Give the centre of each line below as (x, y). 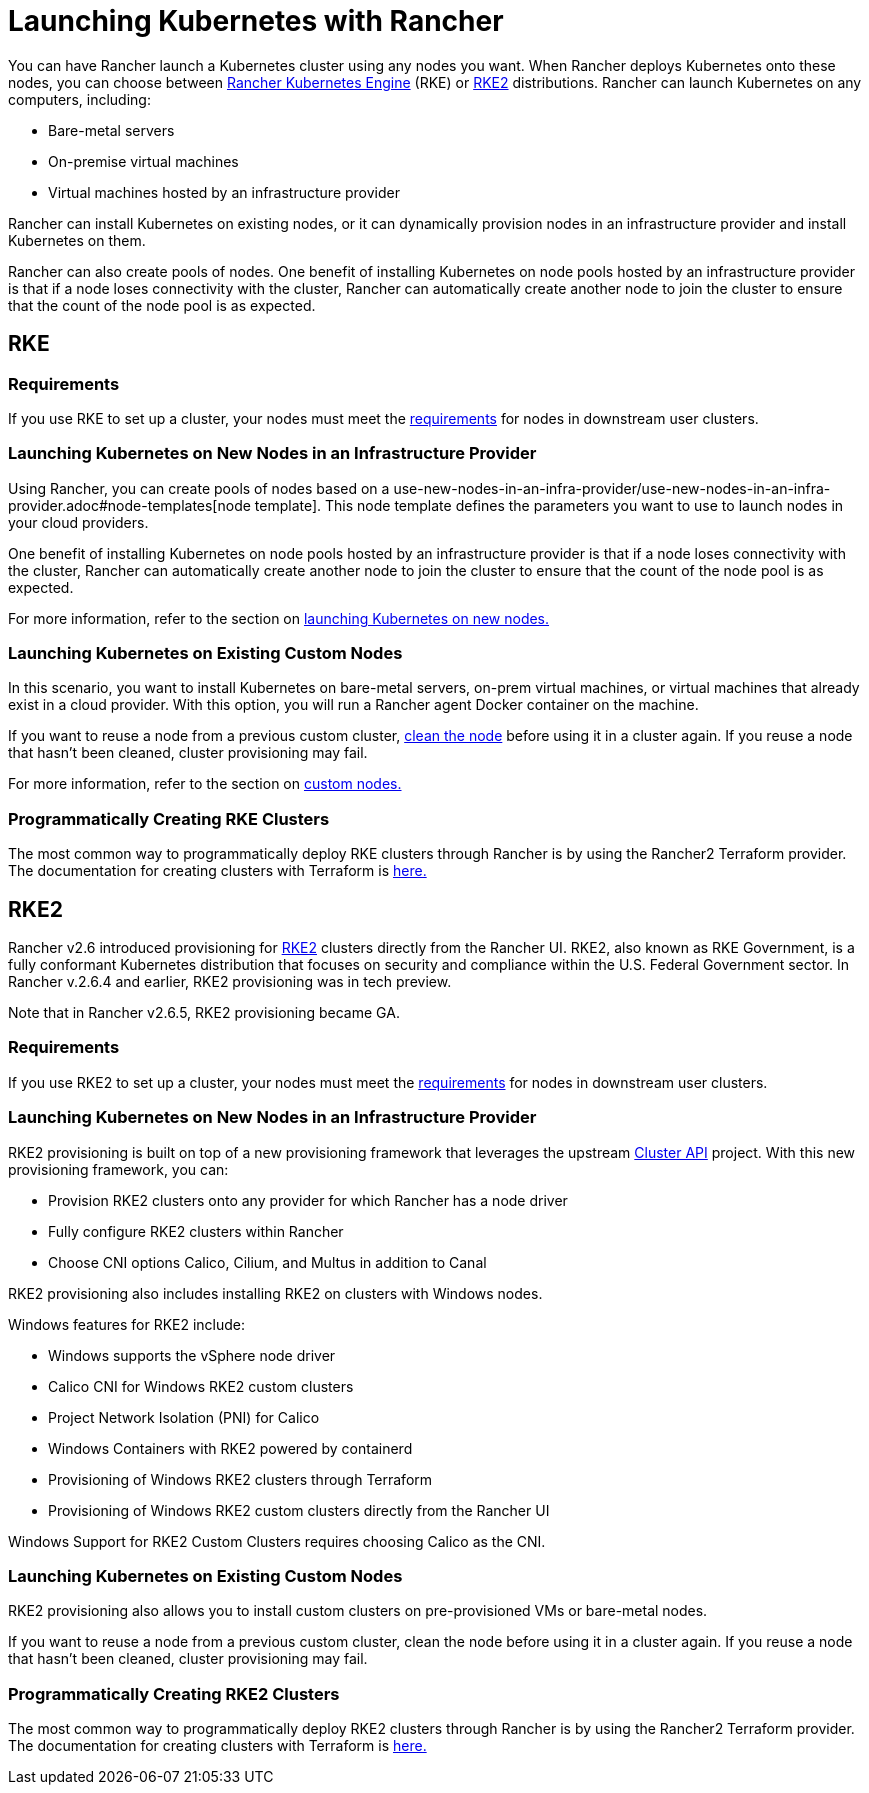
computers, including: (79, 99)
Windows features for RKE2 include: (127, 1324)
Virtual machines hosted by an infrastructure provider (224, 192)
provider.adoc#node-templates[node (129, 505)
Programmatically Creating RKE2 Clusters (174, 1693)
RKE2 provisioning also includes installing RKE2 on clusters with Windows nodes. (275, 1293)
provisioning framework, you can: (118, 1169)
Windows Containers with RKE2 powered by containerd (230, 1448)
